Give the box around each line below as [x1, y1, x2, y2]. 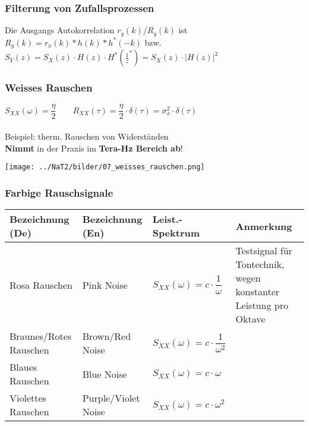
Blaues [10, 360, 37, 374]
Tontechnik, [235, 257, 285, 272]
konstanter [235, 285, 280, 299]
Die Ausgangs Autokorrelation [5, 24, 115, 36]
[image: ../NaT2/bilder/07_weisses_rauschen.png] [5, 163, 205, 172]
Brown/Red [82, 329, 131, 343]
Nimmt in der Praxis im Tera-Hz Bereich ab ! [5, 141, 183, 154]
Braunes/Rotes [10, 329, 72, 343]
